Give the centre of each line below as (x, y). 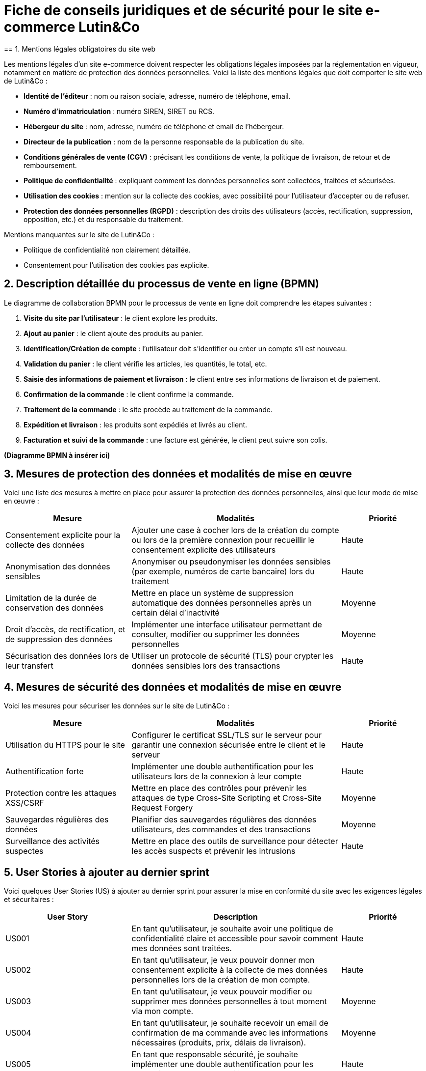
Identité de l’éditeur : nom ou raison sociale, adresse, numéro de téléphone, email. (157, 96)
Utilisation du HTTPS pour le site (65, 745)
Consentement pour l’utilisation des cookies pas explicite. (116, 265)
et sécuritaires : (29, 900)
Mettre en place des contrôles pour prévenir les (219, 788)
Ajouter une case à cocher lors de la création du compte (235, 530)
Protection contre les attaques (61, 793)
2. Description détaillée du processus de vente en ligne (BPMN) (162, 284)
